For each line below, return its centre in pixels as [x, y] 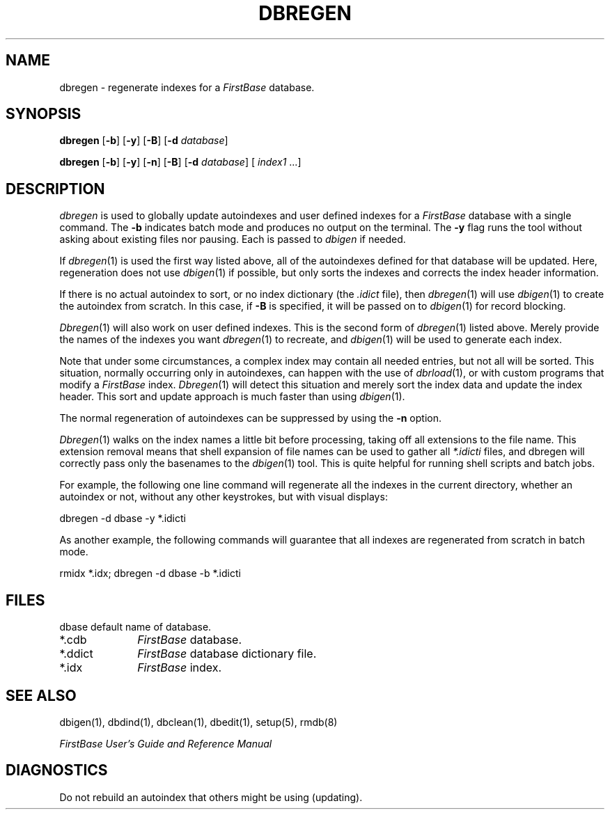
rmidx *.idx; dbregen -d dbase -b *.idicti [150, 573]
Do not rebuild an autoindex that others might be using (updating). [211, 797]
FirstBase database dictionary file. [227, 654]
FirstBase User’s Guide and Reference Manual [166, 743]
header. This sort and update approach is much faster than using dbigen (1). [232, 397]
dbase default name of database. [135, 627]
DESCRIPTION [55, 189]
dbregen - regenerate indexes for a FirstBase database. [187, 87]
